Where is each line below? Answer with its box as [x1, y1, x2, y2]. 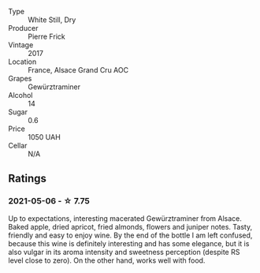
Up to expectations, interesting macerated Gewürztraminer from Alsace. [8, 213, 242, 223]
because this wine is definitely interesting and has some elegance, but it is [8, 238, 250, 248]
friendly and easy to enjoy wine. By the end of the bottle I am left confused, [8, 230, 253, 240]
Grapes [8, 74, 32, 83]
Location [8, 57, 37, 66]
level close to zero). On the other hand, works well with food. [8, 256, 206, 265]
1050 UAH [28, 133, 61, 141]
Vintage [8, 40, 34, 50]
